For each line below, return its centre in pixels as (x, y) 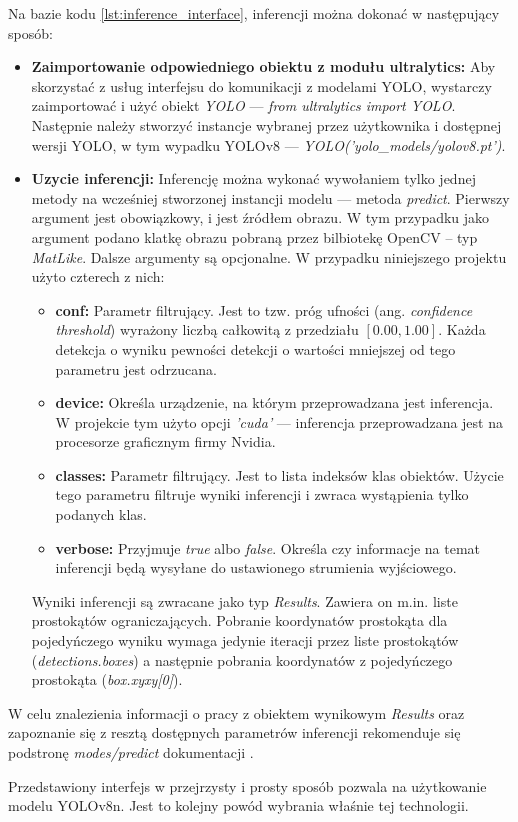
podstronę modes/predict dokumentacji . (131, 752)
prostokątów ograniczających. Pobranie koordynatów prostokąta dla (239, 620)
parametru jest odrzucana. (136, 368)
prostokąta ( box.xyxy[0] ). (107, 679)
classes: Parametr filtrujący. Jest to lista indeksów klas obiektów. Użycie (279, 474)
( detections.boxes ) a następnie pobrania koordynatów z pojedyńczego (242, 659)
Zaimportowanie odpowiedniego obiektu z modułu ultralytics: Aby (263, 66)
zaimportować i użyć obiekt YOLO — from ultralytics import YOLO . (243, 105)
